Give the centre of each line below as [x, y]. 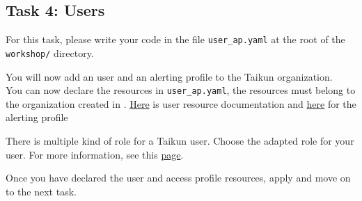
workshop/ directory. [50, 53]
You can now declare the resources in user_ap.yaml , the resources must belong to [181, 90]
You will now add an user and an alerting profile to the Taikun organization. [169, 76]
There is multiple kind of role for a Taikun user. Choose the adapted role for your [180, 140]
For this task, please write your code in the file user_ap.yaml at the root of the [175, 39]
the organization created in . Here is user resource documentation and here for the [181, 103]
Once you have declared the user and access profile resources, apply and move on [178, 178]
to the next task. [41, 191]
